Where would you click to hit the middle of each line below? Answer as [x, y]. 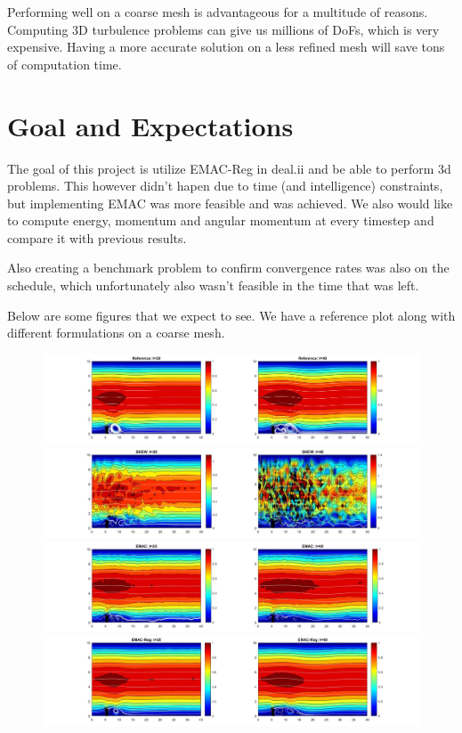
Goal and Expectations [150, 125]
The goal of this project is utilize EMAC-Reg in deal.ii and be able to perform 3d [229, 168]
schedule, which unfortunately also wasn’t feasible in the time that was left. [213, 285]
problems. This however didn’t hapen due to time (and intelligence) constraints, [225, 186]
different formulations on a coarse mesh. [116, 333]
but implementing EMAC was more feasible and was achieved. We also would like [230, 203]
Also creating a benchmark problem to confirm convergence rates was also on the [228, 268]
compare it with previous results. [97, 237]
